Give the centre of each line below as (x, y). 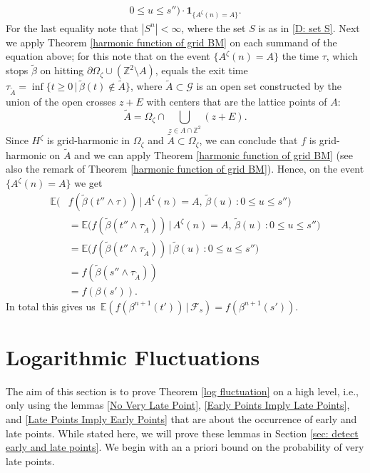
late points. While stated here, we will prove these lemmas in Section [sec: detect (182, 433)
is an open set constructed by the (269, 86)
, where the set (214, 27)
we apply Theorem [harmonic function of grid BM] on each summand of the (171, 42)
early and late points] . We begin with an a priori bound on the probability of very (185, 447)
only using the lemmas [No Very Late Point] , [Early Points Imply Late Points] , (178, 405)
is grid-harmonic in (88, 140)
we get (88, 183)
